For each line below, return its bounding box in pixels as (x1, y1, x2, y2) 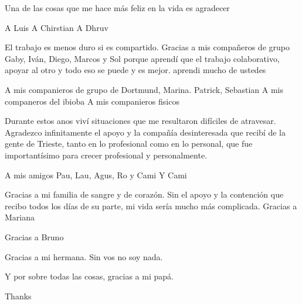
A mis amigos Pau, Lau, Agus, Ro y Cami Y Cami (5, 168, 187, 181)
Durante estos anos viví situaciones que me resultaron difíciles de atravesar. (5, 115, 276, 127)
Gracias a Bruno (5, 230, 64, 243)
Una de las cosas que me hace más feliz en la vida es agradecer (5, 2, 230, 13)
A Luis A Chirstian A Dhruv (5, 21, 108, 33)
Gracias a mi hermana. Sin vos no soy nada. (5, 250, 163, 262)
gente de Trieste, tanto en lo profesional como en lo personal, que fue (5, 137, 253, 150)
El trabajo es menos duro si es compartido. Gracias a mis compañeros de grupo (5, 41, 290, 53)
